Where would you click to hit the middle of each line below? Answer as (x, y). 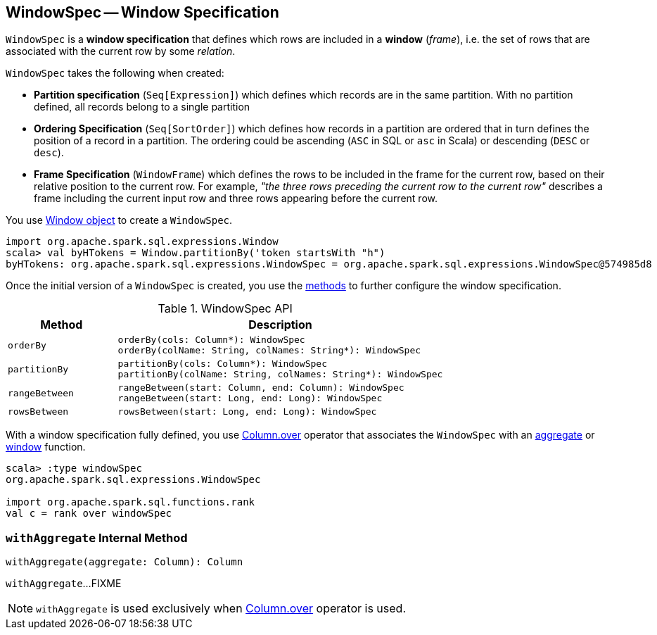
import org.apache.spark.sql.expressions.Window (142, 242)
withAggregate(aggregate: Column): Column (125, 562)
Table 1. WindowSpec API (225, 309)
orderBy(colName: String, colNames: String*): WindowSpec (269, 351)
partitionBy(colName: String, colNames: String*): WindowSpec (280, 375)
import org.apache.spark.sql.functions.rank (130, 502)
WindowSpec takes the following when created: (115, 73)
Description (280, 325)
